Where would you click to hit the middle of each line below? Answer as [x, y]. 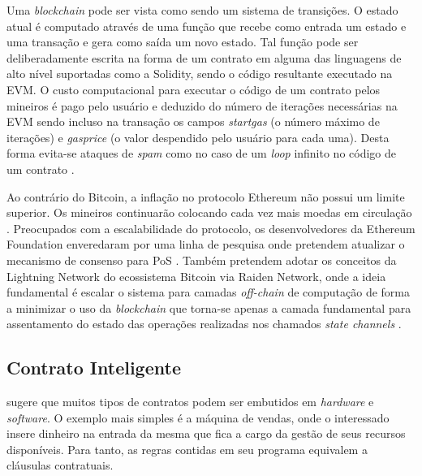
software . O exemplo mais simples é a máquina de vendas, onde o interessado [198, 417]
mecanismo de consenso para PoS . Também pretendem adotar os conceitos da [202, 260]
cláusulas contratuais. [60, 465]
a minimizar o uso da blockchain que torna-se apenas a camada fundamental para [209, 307]
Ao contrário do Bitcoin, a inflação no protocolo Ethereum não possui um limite [206, 196]
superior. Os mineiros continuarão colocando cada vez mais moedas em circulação [209, 212]
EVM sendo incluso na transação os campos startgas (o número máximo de [193, 121]
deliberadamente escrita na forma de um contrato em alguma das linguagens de [204, 57]
